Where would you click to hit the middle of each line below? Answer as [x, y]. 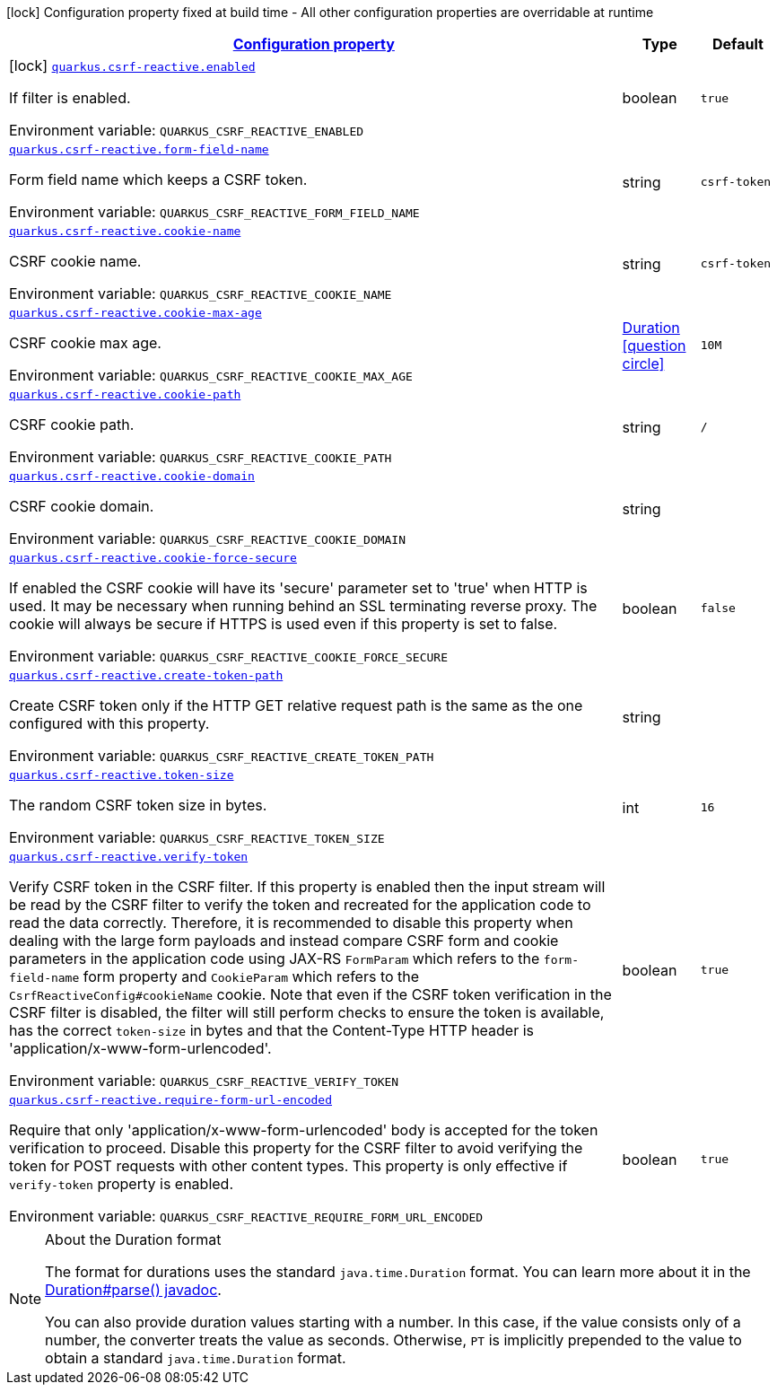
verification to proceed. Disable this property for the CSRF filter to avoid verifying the [296, 1148]
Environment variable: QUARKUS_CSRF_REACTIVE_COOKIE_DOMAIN [208, 538]
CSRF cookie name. [75, 261]
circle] [643, 363]
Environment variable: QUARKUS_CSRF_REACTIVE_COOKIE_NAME [201, 293]
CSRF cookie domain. [82, 506]
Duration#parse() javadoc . [133, 1290]
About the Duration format [133, 1239]
